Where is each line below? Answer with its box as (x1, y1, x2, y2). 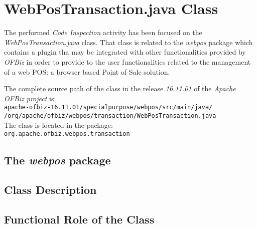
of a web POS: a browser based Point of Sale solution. (4, 66, 170, 77)
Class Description (4, 182, 97, 197)
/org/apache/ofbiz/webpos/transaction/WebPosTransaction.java (4, 112, 216, 119)
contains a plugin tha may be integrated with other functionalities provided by (4, 47, 246, 57)
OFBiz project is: (4, 93, 56, 103)
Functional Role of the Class (4, 211, 155, 226)
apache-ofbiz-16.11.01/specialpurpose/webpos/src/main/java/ (4, 104, 213, 111)
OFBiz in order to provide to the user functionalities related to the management (4, 56, 251, 67)
